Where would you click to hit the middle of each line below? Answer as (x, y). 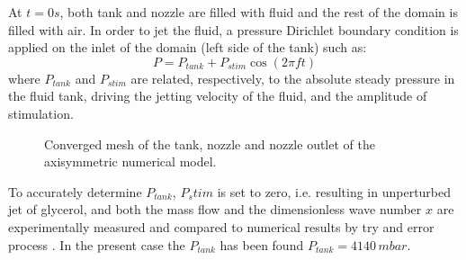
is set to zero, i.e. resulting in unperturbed (334, 191)
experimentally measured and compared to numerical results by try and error (221, 226)
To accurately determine (75, 191)
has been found (262, 244)
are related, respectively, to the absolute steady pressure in (293, 78)
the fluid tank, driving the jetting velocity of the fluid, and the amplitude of (218, 96)
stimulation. (41, 113)
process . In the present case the (97, 244)
